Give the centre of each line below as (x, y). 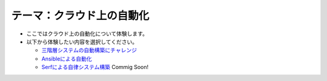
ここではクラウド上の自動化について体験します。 (87, 34)
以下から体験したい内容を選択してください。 (82, 41)
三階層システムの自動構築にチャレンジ (89, 50)
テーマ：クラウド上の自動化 (80, 16)
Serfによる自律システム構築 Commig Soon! (95, 67)
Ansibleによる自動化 (67, 58)
